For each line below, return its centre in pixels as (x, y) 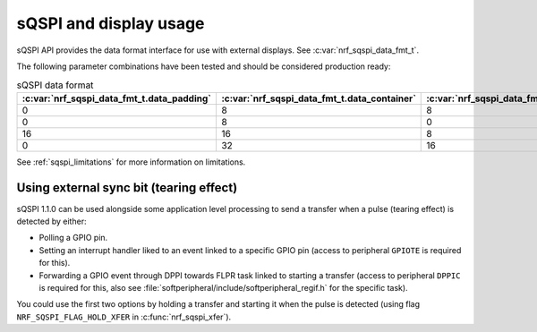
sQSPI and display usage (111, 23)
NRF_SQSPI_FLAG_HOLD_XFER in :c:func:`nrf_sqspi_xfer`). (124, 317)
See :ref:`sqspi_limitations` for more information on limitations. (131, 162)
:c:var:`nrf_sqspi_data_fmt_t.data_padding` (117, 98)
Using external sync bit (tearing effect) (127, 187)
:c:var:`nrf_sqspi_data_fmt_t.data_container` (318, 98)
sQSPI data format (55, 85)
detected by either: (51, 221)
